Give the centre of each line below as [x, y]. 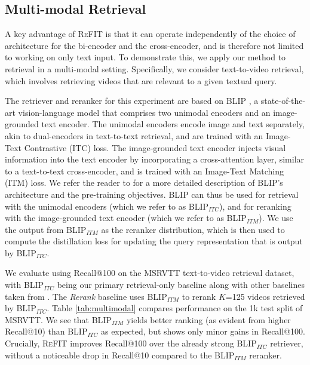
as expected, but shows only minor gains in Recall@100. [203, 331]
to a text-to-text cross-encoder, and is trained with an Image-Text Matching [144, 171]
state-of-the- [283, 101]
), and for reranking [255, 206]
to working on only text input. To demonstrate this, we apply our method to [145, 57]
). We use [276, 218]
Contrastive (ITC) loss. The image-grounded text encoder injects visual [155, 147]
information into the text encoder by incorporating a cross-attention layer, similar [155, 159]
